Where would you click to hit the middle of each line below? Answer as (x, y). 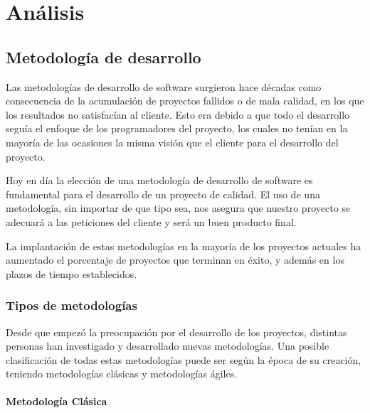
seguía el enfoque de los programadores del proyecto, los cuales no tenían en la (177, 128)
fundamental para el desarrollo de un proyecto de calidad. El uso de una (163, 194)
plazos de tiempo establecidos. (72, 273)
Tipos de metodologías (72, 305)
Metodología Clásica (57, 401)
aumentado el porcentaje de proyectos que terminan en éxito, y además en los (175, 260)
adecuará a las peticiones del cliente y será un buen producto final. (151, 221)
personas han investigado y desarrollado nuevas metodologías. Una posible (168, 346)
